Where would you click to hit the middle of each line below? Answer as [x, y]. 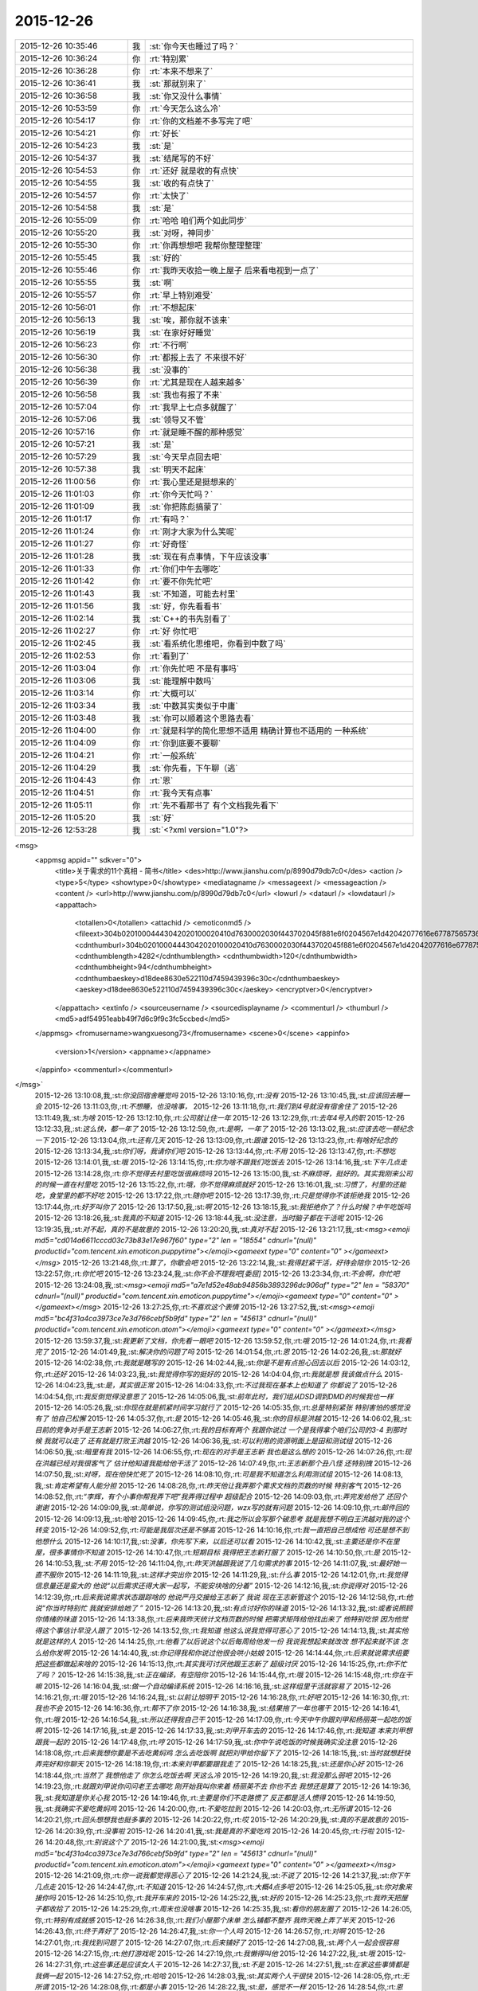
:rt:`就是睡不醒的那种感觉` [197, 432]
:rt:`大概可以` [173, 693]
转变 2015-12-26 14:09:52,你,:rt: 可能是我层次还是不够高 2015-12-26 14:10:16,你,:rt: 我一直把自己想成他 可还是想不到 [222, 1530]
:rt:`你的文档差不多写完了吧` [201, 121]
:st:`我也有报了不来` [186, 394]
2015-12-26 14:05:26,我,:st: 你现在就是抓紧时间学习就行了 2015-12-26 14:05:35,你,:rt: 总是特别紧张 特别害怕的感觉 [219, 1407]
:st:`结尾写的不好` [182, 158]
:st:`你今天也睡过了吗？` [194, 46]
